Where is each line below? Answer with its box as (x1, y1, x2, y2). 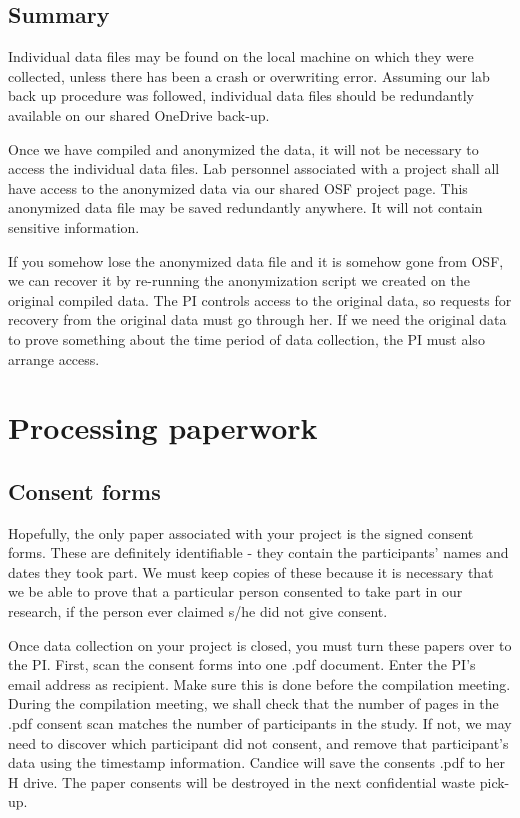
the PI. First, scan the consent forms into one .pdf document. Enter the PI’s (8, 654, 476, 675)
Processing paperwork (8, 407, 318, 448)
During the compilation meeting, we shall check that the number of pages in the (8, 693, 499, 714)
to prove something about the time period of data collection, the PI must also (8, 328, 485, 349)
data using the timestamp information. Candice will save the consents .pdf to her (8, 752, 506, 773)
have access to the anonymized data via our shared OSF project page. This (8, 177, 468, 198)
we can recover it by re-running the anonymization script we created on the (8, 270, 470, 291)
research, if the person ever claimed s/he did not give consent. (8, 601, 388, 622)
